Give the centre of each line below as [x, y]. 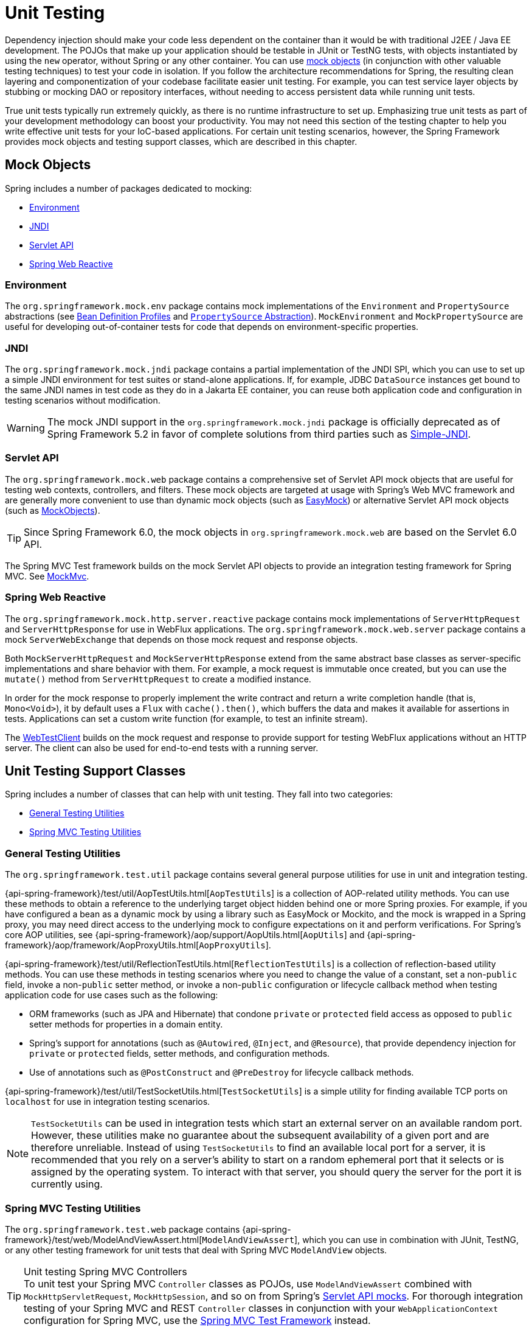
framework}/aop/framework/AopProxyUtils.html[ [102, 945]
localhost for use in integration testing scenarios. [108, 1102]
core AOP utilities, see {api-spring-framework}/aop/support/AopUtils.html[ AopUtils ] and [185, 935]
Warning [26, 428]
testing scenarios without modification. [83, 401]
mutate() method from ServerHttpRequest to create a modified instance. [158, 679]
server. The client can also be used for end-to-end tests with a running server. [162, 748]
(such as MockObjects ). [53, 510]
